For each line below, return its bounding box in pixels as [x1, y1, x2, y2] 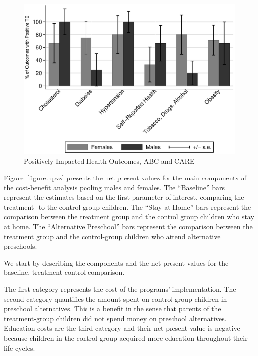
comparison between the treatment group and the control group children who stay [4, 211, 254, 222]
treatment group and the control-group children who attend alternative [4, 231, 221, 241]
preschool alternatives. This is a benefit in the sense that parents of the [4, 303, 221, 314]
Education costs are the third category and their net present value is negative [4, 323, 240, 333]
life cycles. [4, 342, 35, 353]
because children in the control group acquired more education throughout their [4, 332, 248, 343]
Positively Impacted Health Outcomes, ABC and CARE [24, 156, 195, 166]
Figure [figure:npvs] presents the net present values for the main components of [4, 173, 246, 183]
